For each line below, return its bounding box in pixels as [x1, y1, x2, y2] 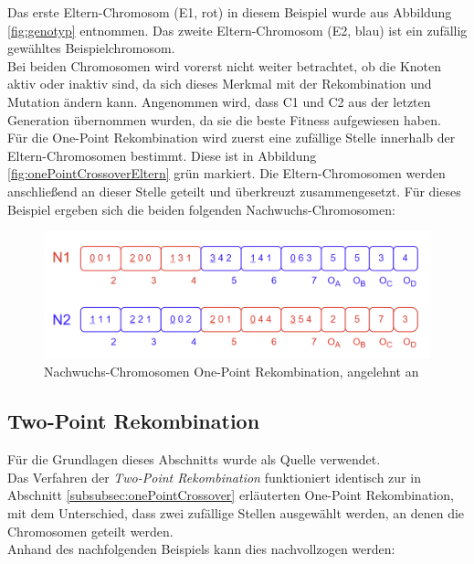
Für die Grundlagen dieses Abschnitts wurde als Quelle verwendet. [7, 450, 381, 469]
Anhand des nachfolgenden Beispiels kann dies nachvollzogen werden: [7, 539, 395, 559]
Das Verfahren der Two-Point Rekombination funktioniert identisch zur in [7, 467, 421, 486]
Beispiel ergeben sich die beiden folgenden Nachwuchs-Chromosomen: [7, 199, 395, 218]
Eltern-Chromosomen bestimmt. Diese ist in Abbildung [7, 145, 317, 165]
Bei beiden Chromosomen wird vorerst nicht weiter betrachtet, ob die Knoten [7, 56, 442, 75]
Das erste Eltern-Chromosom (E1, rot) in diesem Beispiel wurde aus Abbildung [7, 3, 452, 21]
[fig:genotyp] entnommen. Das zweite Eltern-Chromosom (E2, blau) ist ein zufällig [7, 20, 468, 39]
